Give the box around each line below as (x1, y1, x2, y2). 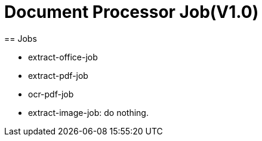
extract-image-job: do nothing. (28, 107, 149, 118)
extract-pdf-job (28, 70, 88, 81)
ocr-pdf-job (28, 88, 74, 99)
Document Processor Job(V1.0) (4, 2, 259, 22)
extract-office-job (28, 51, 98, 62)
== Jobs (4, 33, 37, 44)
